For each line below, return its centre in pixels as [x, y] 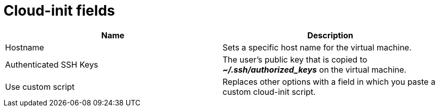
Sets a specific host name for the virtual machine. [317, 47]
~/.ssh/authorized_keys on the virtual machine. [315, 69]
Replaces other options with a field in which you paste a [329, 81]
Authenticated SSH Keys [52, 64]
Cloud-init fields [59, 11]
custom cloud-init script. [269, 92]
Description [330, 35]
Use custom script [40, 87]
